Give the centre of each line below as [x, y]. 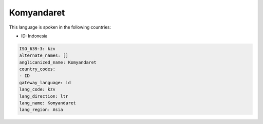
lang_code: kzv [37, 89]
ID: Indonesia [34, 36]
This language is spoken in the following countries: [60, 27]
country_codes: [37, 69]
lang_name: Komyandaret [48, 103]
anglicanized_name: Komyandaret [58, 62]
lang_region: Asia [41, 110]
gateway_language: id [45, 83]
